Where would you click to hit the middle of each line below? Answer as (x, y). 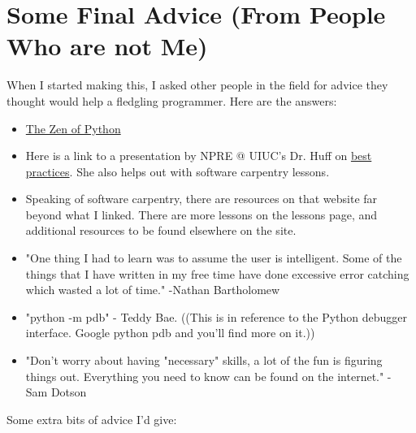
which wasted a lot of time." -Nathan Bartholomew (153, 290)
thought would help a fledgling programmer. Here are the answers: (172, 100)
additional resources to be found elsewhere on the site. (161, 230)
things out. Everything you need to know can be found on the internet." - (208, 376)
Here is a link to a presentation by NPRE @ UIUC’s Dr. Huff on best (199, 156)
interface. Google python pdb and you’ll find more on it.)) (170, 333)
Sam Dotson (56, 392)
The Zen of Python (73, 128)
